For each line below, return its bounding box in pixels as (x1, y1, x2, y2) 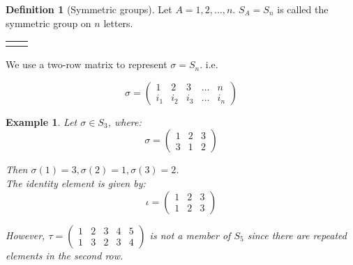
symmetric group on (6, 15, 91, 30)
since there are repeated (247, 227, 347, 242)
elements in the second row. (6, 248, 123, 262)
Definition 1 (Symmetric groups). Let (6, 2, 172, 16)
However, (6, 227, 45, 242)
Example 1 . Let (6, 114, 77, 129)
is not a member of (149, 227, 231, 242)
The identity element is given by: (6, 175, 146, 190)
